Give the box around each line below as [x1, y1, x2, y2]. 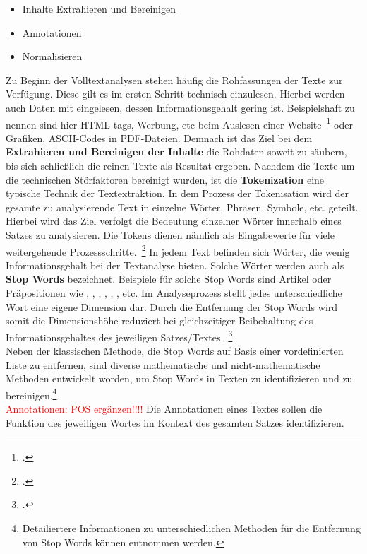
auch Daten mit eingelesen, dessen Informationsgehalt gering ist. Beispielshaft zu [6, 100, 355, 114]
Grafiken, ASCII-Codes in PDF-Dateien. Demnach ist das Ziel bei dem [6, 130, 313, 145]
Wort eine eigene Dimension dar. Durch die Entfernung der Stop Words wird [6, 299, 338, 314]
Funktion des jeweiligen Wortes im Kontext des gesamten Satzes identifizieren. [6, 415, 344, 430]
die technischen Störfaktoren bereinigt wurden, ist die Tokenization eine [6, 172, 325, 187]
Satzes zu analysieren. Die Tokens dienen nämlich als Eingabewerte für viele [6, 227, 335, 242]
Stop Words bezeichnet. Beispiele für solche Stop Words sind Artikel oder [6, 271, 332, 286]
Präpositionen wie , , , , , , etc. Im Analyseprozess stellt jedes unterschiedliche [6, 285, 342, 300]
